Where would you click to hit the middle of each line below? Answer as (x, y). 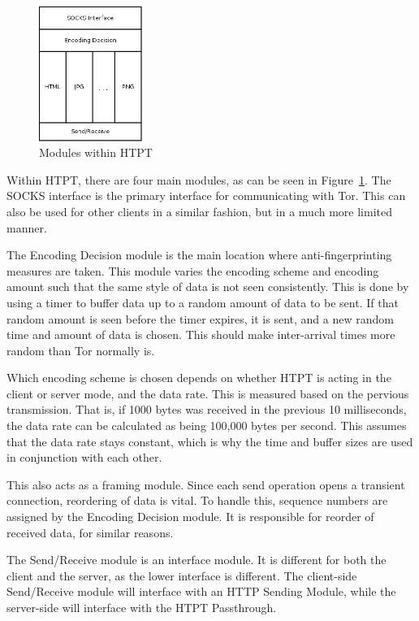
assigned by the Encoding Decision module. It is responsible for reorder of (190, 517)
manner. (27, 227)
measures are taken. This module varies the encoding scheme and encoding (193, 270)
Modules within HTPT (96, 152)
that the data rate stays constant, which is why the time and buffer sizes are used (210, 441)
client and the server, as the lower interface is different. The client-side (182, 575)
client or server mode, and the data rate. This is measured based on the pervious (208, 393)
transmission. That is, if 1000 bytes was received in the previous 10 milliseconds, (207, 409)
